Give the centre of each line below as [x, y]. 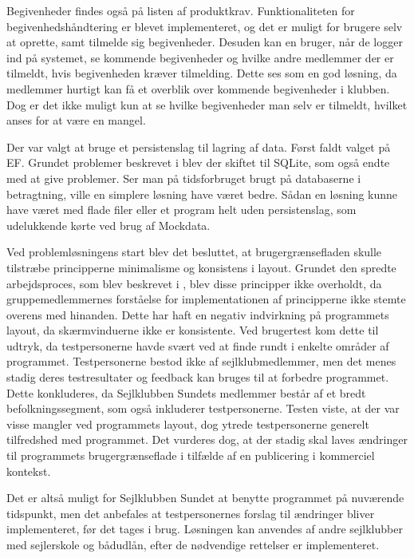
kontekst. [29, 471]
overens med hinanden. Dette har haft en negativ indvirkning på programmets [198, 314]
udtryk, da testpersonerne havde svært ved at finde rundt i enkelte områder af [198, 345]
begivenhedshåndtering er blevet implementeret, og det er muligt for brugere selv [205, 26]
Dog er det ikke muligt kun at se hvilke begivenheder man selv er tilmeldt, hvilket [207, 104]
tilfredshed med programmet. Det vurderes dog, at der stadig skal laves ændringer [207, 439]
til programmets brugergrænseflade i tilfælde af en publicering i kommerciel [191, 455]
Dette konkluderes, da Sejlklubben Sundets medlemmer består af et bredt [186, 392]
